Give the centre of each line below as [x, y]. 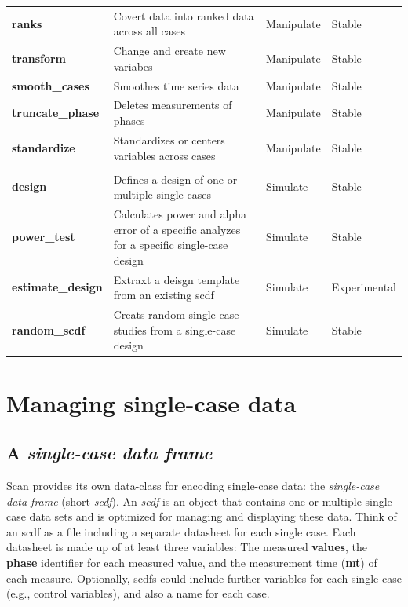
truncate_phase [56, 113]
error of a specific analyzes [177, 229]
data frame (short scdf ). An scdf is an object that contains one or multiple [184, 501]
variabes [133, 66]
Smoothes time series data [176, 85]
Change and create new [169, 51]
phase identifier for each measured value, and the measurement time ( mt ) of [192, 562]
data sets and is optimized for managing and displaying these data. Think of [213, 516]
